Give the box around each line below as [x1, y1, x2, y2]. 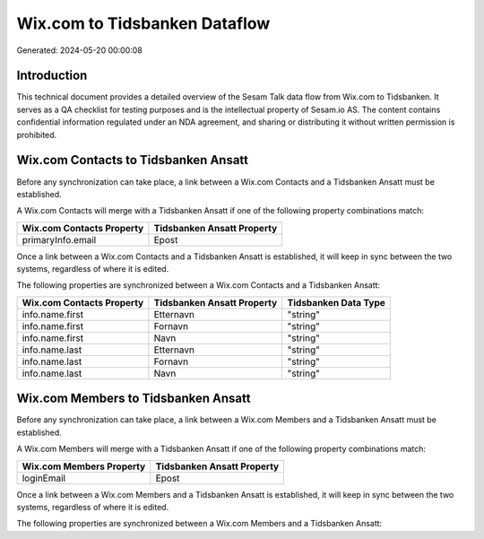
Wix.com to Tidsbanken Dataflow [16, 13, 271, 33]
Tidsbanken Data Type [287, 296, 385, 309]
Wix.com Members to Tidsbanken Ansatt [16, 391, 251, 406]
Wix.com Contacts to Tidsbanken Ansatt [16, 152, 249, 168]
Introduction [16, 68, 88, 83]
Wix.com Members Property [22, 460, 146, 473]
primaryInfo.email [22, 233, 97, 246]
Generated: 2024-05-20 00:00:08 [16, 45, 143, 56]
